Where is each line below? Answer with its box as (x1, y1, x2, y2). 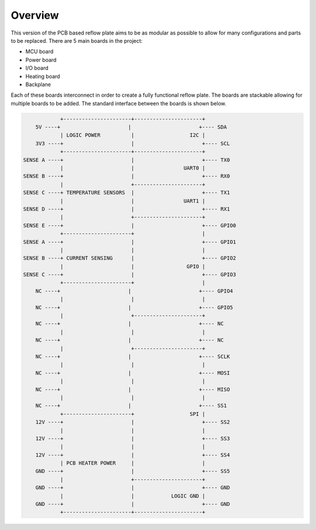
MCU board (25, 48, 54, 55)
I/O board (25, 64, 49, 71)
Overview (11, 9, 59, 22)
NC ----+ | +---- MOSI (35, 370, 231, 376)
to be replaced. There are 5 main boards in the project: (11, 37, 143, 44)
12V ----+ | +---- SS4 (35, 452, 231, 458)
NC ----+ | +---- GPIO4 (35, 288, 233, 294)
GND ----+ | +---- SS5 (35, 468, 231, 474)
